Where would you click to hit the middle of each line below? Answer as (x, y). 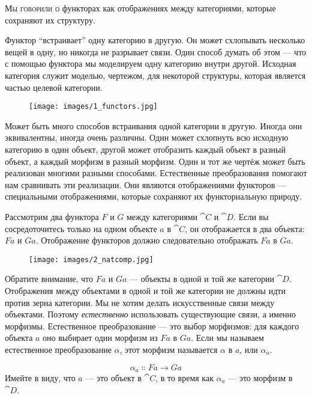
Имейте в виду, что (40, 378)
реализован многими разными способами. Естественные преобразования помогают (156, 173)
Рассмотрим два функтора (52, 216)
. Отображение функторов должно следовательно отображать (147, 240)
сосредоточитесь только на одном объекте (81, 228)
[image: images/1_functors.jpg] (93, 107)
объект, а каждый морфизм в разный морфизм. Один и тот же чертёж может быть (155, 161)
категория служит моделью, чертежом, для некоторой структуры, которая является (155, 75)
